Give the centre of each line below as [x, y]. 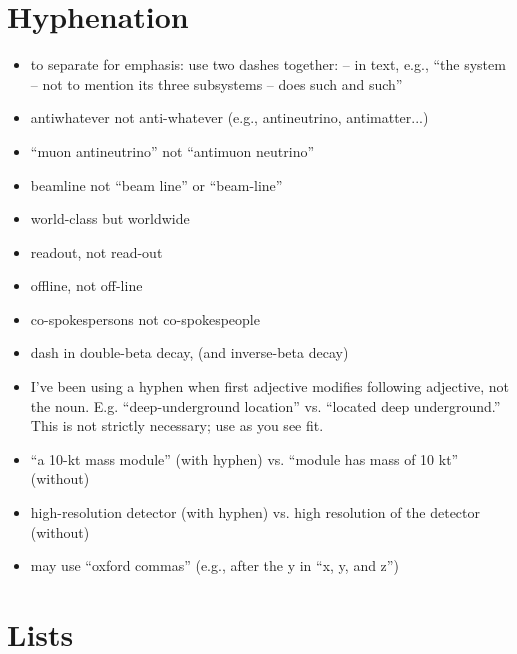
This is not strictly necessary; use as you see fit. [177, 425]
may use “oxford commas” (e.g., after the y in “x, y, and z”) [214, 565]
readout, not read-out [96, 251]
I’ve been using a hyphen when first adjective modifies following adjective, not [270, 386]
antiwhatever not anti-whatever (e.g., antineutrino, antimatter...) [229, 117]
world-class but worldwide [110, 218]
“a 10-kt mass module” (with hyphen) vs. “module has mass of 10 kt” [244, 458]
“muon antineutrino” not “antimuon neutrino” [172, 150]
